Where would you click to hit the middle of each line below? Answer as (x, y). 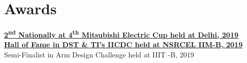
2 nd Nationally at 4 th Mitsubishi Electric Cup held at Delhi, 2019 (121, 34)
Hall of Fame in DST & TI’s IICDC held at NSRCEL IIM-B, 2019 (123, 44)
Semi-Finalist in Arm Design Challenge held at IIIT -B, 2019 (99, 54)
